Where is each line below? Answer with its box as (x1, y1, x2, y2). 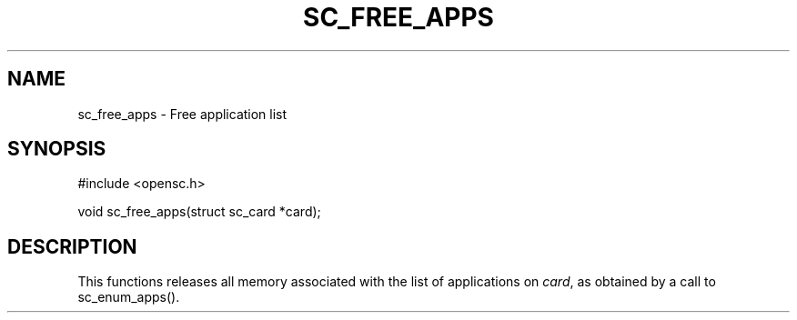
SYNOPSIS (7, 137, 106, 161)
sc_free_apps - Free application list (77, 105, 288, 122)
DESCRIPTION (7, 235, 137, 258)
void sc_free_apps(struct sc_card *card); (77, 204, 321, 220)
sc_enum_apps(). (77, 289, 180, 305)
